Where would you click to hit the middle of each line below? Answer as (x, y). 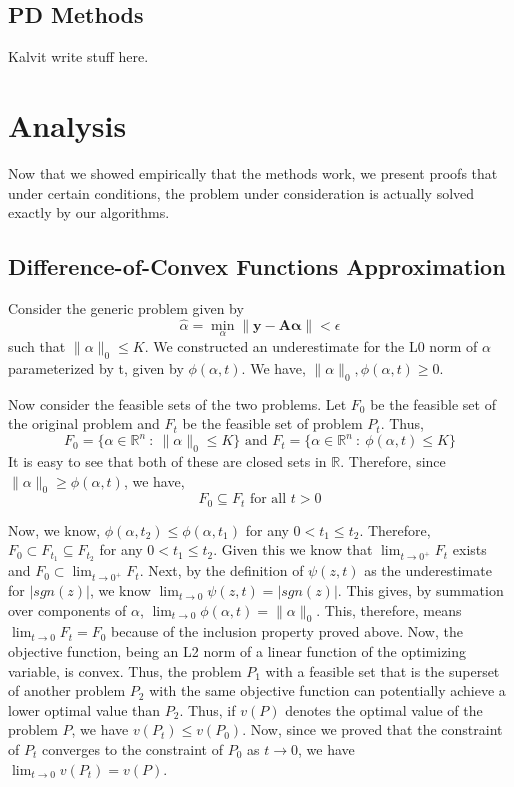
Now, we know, (54, 529)
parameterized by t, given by (96, 367)
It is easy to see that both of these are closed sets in (167, 461)
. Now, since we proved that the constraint (372, 729)
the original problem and (84, 423)
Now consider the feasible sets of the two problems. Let (177, 403)
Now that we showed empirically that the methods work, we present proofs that (253, 172)
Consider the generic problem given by (126, 307)
